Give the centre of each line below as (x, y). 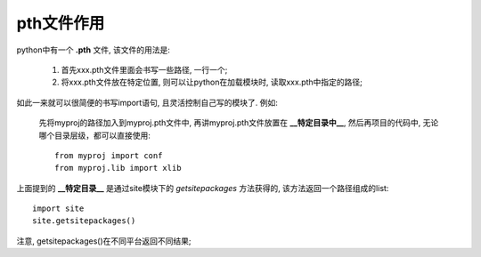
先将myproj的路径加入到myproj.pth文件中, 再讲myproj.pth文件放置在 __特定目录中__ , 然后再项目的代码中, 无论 (239, 123)
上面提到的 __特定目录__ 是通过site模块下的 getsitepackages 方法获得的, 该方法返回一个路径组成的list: (203, 188)
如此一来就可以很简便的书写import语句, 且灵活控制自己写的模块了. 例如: (147, 102)
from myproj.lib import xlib (118, 168)
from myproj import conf (109, 155)
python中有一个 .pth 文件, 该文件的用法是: (94, 50)
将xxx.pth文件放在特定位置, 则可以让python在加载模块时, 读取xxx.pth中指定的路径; (212, 82)
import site (58, 209)
